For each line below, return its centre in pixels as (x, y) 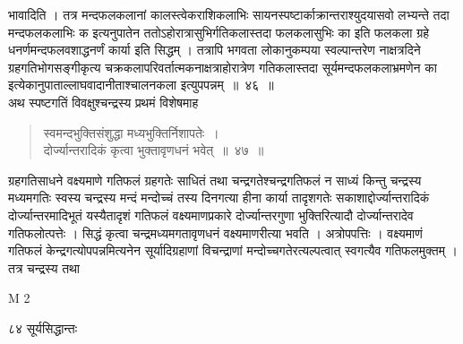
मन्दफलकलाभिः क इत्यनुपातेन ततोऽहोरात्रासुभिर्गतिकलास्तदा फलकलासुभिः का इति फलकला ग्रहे (219, 32)
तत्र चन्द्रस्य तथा (44, 267)
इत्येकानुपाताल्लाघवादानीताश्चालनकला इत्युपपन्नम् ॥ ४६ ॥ (141, 85)
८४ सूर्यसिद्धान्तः (43, 327)
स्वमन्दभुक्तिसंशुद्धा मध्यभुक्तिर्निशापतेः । (131, 132)
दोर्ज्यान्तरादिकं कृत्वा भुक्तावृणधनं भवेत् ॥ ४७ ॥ (154, 150)
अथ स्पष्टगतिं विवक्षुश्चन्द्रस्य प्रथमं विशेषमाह (103, 102)
